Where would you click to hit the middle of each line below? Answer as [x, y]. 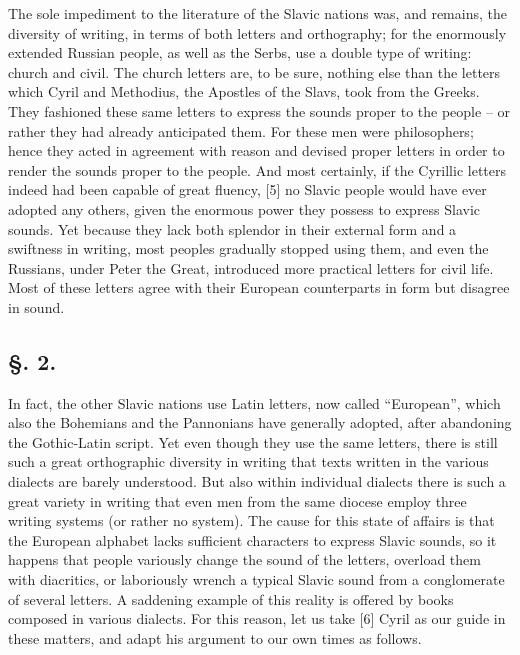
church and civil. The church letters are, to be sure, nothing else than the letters [254, 71]
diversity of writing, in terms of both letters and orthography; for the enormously [257, 32]
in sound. [36, 306]
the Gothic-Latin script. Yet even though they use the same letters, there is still [253, 441]
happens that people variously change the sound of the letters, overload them [244, 559]
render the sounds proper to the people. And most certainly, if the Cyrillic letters [257, 169]
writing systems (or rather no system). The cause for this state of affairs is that [251, 520]
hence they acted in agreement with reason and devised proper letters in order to [256, 150]
